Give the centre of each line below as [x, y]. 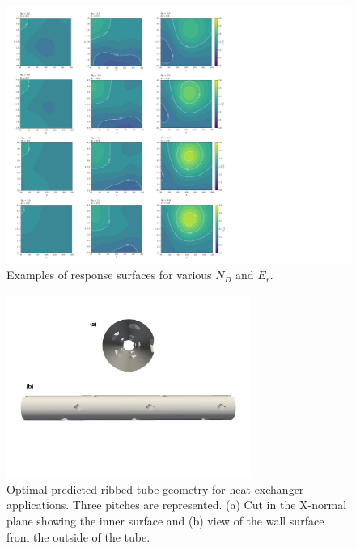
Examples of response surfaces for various [109, 275]
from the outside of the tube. [78, 536]
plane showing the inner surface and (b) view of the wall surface [165, 521]
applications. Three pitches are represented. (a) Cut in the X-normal [177, 505]
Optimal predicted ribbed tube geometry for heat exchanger [155, 489]
